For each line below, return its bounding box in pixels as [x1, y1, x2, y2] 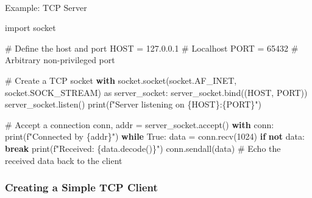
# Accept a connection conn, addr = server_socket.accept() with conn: [5, 118, 274, 131]
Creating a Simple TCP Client [5, 180, 158, 195]
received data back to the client [5, 154, 122, 166]
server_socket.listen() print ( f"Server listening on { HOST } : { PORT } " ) [5, 98, 261, 111]
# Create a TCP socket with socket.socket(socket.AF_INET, [5, 73, 237, 86]
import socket [5, 21, 56, 34]
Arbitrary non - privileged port [5, 53, 115, 66]
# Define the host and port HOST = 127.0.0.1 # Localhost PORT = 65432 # [5, 41, 299, 54]
